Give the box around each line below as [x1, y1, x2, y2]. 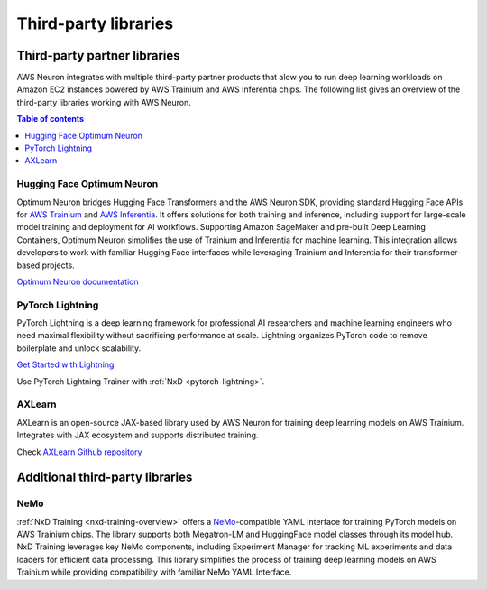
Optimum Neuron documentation [16, 276, 139, 287]
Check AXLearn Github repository [16, 446, 142, 457]
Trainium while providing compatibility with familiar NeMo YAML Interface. [16, 566, 292, 577]
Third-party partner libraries [16, 48, 180, 63]
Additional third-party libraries [16, 470, 193, 485]
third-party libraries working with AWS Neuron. [16, 97, 191, 107]
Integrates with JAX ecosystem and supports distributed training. [16, 429, 259, 441]
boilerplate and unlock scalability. [16, 343, 142, 354]
